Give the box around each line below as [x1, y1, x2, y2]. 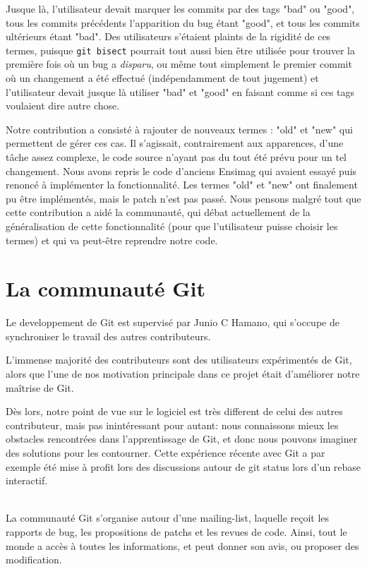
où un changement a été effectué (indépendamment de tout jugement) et [6, 71, 319, 85]
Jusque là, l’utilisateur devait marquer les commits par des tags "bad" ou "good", [6, 1, 355, 16]
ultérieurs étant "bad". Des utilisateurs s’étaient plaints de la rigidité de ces [6, 29, 331, 44]
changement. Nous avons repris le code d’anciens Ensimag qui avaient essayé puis [6, 163, 357, 178]
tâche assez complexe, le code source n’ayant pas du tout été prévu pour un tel [6, 150, 347, 164]
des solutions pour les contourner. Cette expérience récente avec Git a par [6, 445, 325, 460]
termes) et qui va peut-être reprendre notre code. [6, 232, 218, 247]
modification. [6, 552, 62, 567]
